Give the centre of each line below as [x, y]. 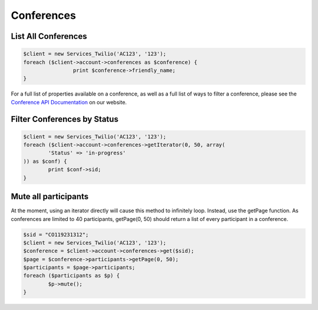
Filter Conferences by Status [65, 119]
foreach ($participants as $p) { [72, 276]
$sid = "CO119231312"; [56, 235]
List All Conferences [49, 36]
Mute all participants [50, 197]
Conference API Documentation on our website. [69, 102]
